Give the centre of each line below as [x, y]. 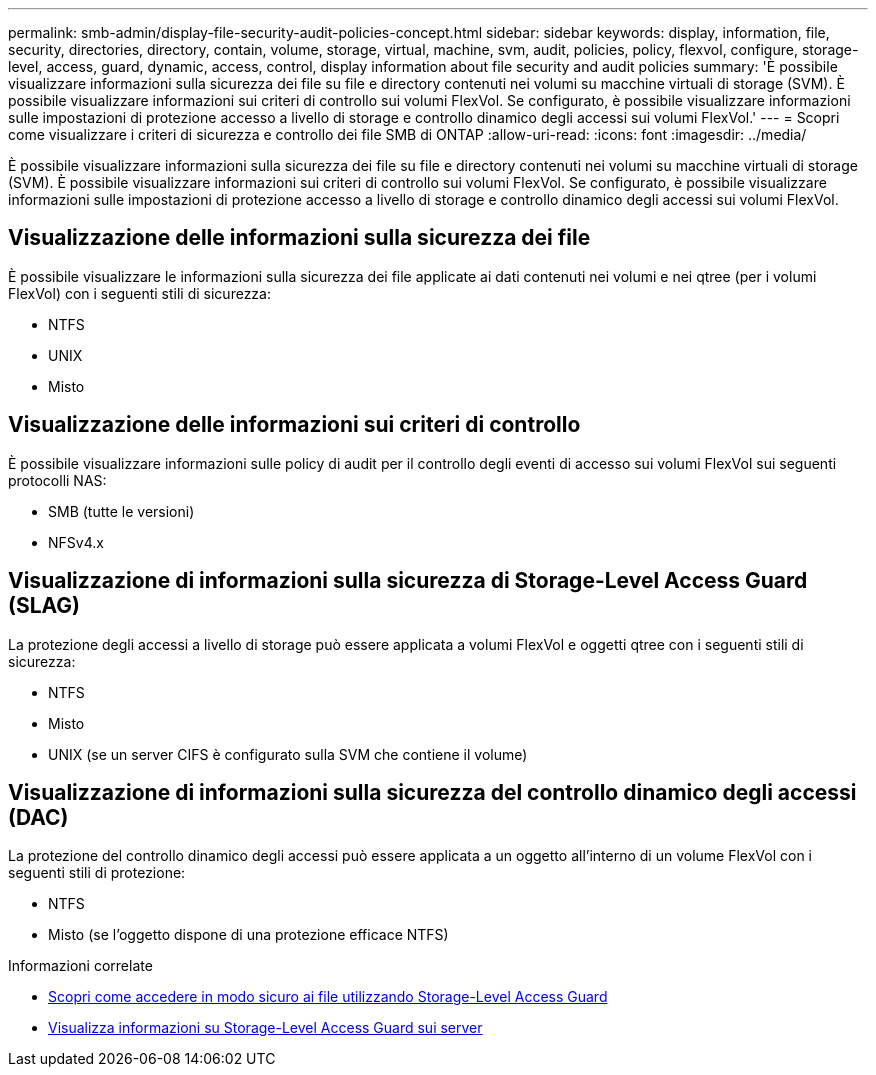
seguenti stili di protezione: [97, 873]
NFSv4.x [76, 542]
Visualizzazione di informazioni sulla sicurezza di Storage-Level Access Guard [408, 581]
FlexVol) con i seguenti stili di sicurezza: [139, 293]
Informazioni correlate [80, 966]
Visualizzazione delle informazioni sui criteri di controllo [294, 425]
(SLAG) [44, 606]
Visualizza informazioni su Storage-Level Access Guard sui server [265, 1028]
